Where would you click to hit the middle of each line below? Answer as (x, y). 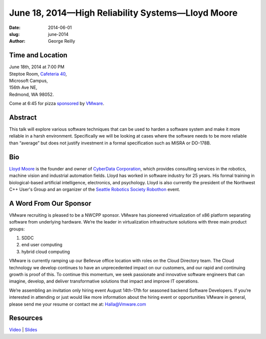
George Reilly (62, 41)
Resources (26, 318)
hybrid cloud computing (46, 252)
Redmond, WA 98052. (32, 94)
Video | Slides (23, 330)
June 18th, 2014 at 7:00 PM (37, 67)
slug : (14, 34)
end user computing (42, 245)
